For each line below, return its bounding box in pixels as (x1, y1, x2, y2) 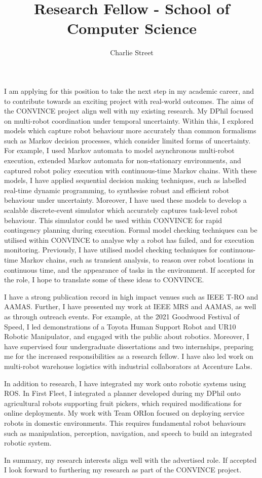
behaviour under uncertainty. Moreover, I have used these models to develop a (4, 195, 247, 205)
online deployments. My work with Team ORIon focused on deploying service (4, 408, 245, 418)
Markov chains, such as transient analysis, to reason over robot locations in (20, 254, 254, 265)
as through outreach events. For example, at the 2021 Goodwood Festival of (4, 311, 240, 321)
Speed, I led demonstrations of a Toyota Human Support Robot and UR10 (4, 321, 236, 332)
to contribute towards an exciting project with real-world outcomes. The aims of (4, 95, 253, 106)
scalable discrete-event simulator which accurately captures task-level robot (4, 205, 238, 215)
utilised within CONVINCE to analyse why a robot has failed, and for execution (4, 234, 254, 245)
